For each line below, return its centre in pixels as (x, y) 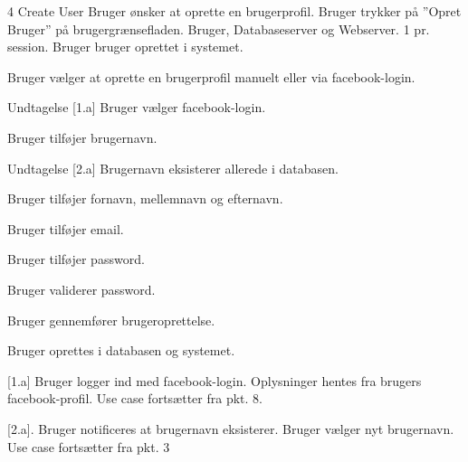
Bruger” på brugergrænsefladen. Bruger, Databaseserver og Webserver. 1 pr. (219, 28)
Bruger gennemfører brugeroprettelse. (111, 320)
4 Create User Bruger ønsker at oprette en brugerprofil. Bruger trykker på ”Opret (234, 11)
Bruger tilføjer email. (66, 228)
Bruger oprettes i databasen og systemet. (121, 350)
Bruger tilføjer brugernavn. (82, 137)
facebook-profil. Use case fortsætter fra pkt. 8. (135, 398)
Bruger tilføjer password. (76, 259)
